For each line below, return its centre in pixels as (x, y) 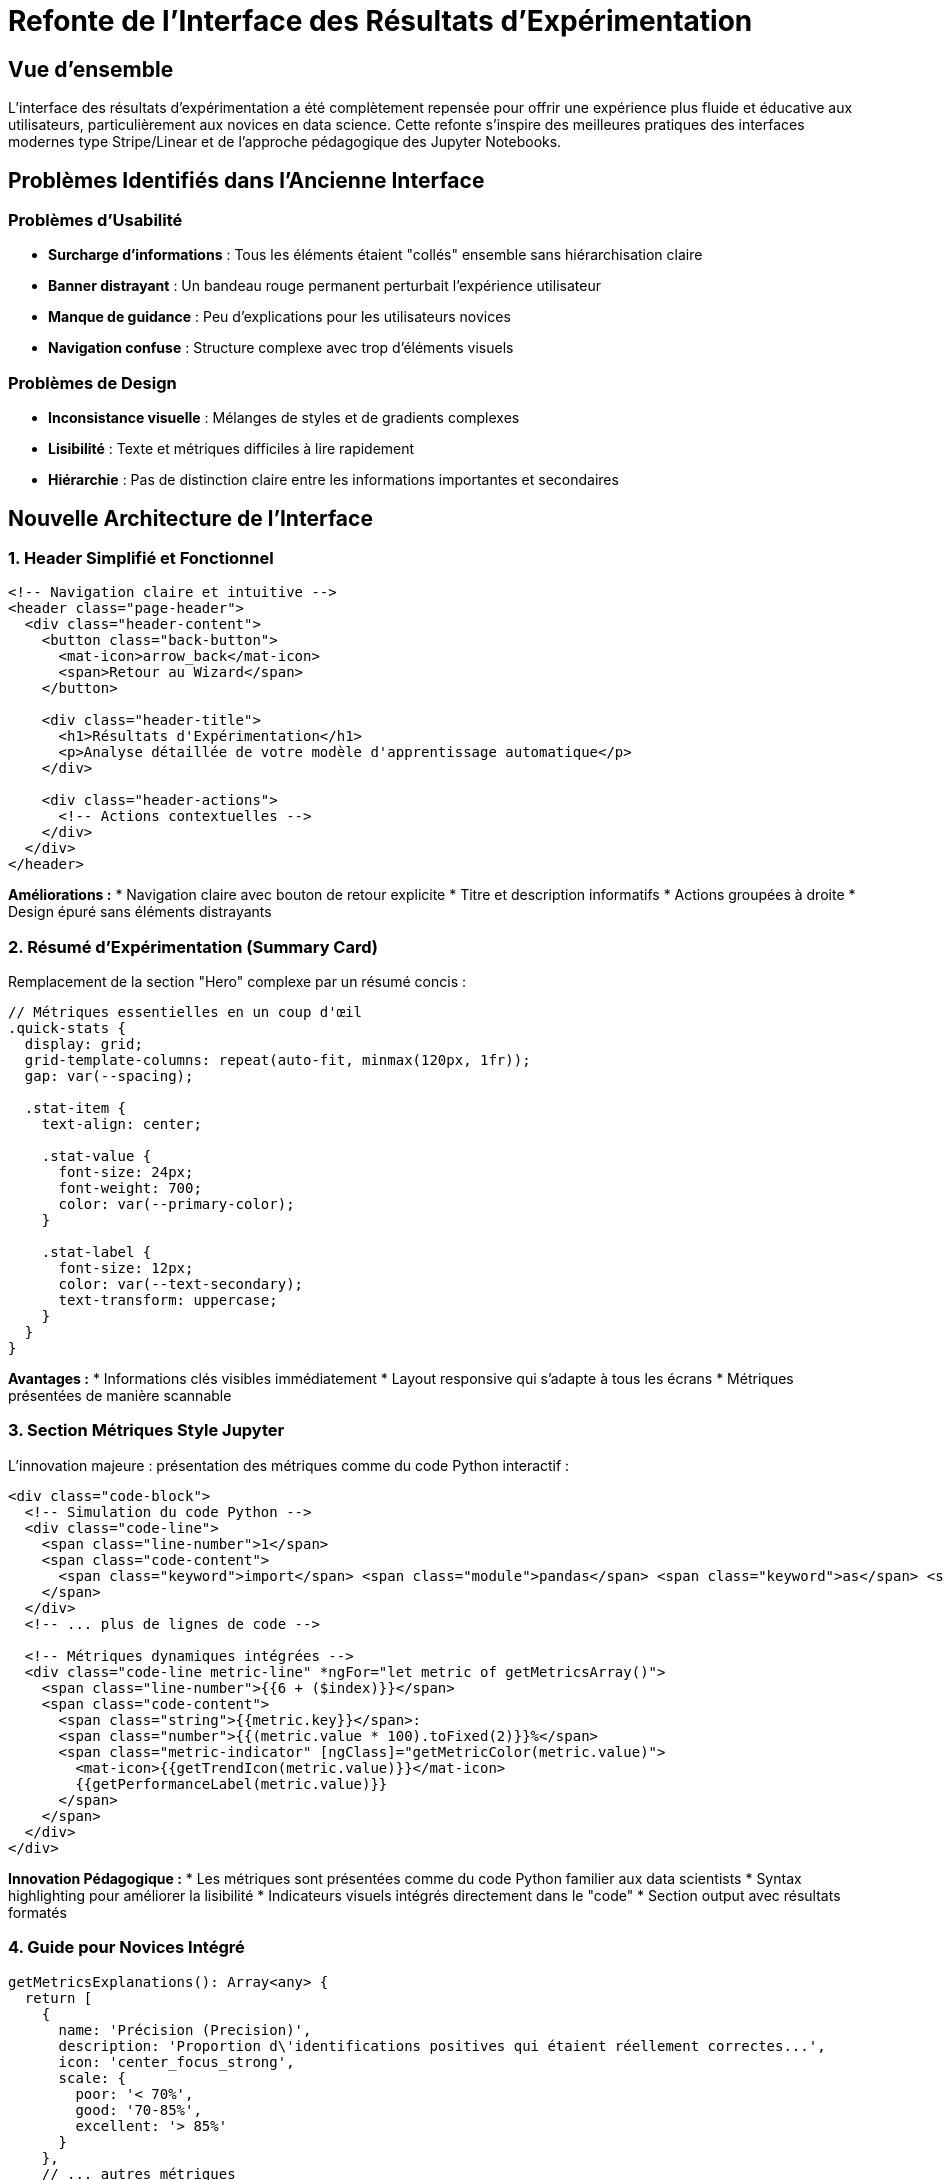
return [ (58, 1997)
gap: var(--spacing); (109, 1076)
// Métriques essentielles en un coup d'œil (185, 1012)
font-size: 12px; (126, 1268)
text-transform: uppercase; (168, 1300)
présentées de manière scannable (120, 1396)
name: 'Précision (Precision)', (185, 2029)
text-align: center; (121, 1124)
